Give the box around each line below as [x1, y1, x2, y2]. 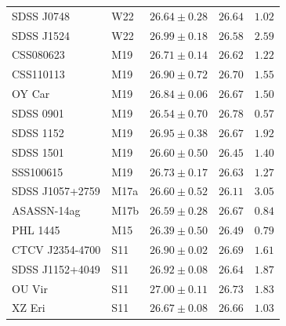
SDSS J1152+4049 [12, 260, 100, 277]
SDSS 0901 [12, 104, 64, 121]
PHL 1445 [12, 222, 60, 238]
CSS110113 [12, 66, 65, 82]
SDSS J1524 [12, 27, 70, 43]
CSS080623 [12, 46, 65, 63]
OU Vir [12, 280, 48, 296]
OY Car [12, 85, 50, 102]
